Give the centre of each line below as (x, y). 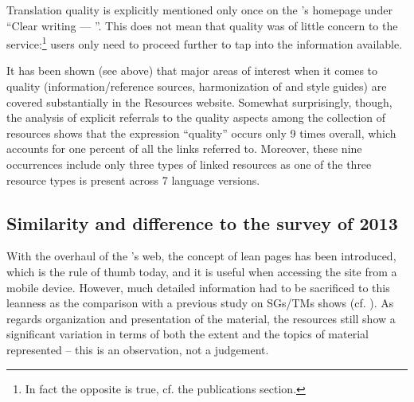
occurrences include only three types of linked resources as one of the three (189, 164)
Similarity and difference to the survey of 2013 (202, 222)
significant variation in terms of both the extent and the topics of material (187, 334)
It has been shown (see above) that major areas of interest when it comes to (192, 70)
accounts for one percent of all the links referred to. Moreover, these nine (184, 148)
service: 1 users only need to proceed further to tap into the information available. (205, 43)
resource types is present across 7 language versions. (133, 180)
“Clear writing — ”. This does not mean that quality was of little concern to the (202, 25)
